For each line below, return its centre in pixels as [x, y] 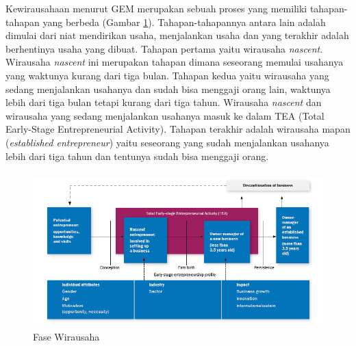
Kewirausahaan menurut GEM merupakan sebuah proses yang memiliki [156, 8]
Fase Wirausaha [66, 337]
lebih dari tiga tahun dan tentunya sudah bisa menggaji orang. [137, 156]
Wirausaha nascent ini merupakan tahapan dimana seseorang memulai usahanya [175, 62]
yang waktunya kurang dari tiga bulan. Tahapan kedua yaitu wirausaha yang [167, 75]
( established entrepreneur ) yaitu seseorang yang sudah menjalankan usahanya [167, 142]
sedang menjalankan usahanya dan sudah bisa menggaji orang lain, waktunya [168, 89]
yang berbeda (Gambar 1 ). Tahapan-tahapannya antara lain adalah [184, 22]
